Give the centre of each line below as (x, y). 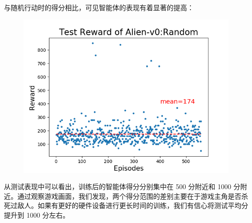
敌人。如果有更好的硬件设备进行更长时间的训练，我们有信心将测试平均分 (133, 205)
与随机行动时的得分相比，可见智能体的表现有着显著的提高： (99, 7)
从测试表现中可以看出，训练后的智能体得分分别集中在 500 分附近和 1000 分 (122, 186)
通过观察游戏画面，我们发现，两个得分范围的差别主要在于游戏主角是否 (129, 196)
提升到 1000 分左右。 (37, 215)
